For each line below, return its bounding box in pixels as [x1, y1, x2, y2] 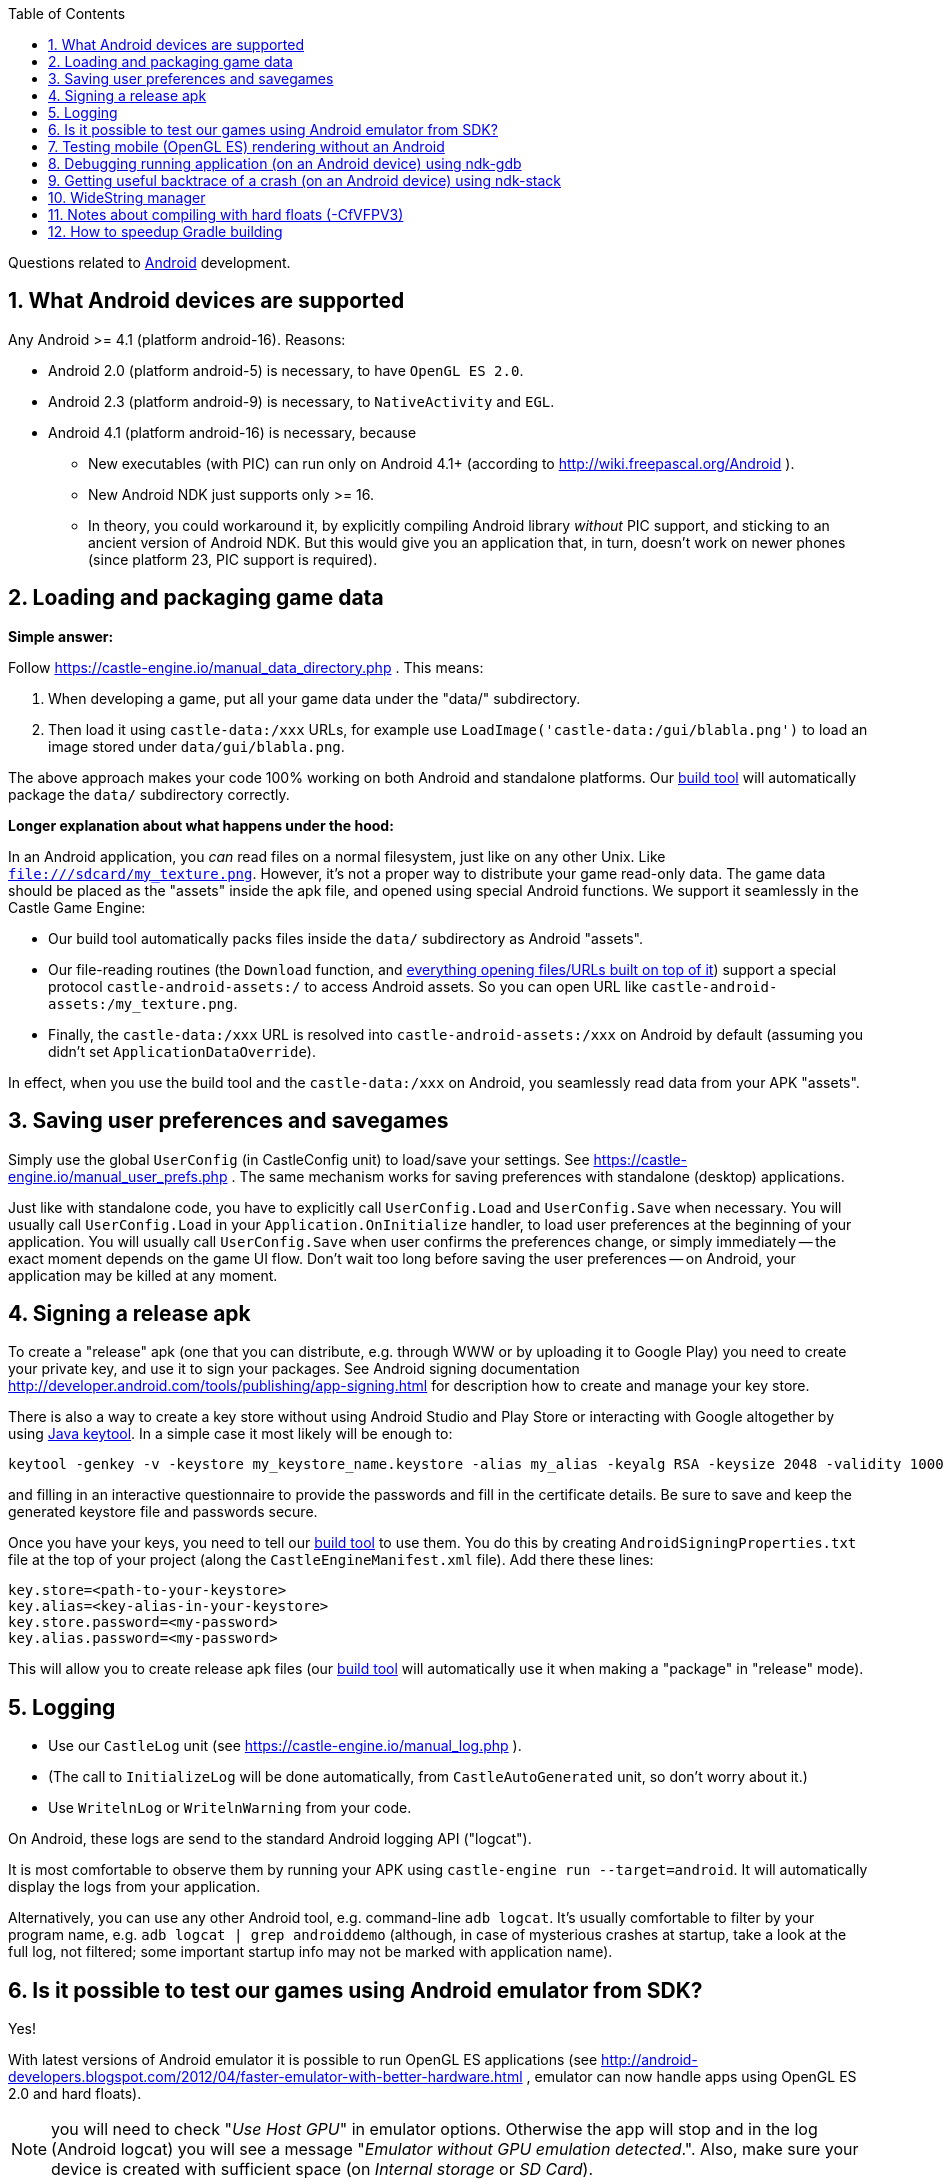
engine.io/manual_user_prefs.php [8, 1167, 228, 1185]
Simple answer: [8, 627, 114, 645]
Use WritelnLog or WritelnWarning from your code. [48, 1799, 412, 1817]
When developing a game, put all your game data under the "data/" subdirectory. [48, 689, 581, 707]
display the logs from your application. [8, 1878, 261, 1896]
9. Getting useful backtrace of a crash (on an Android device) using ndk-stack [48, 172, 561, 189]
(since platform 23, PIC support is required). [88, 550, 378, 568]
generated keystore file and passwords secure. [8, 1503, 318, 1521]
